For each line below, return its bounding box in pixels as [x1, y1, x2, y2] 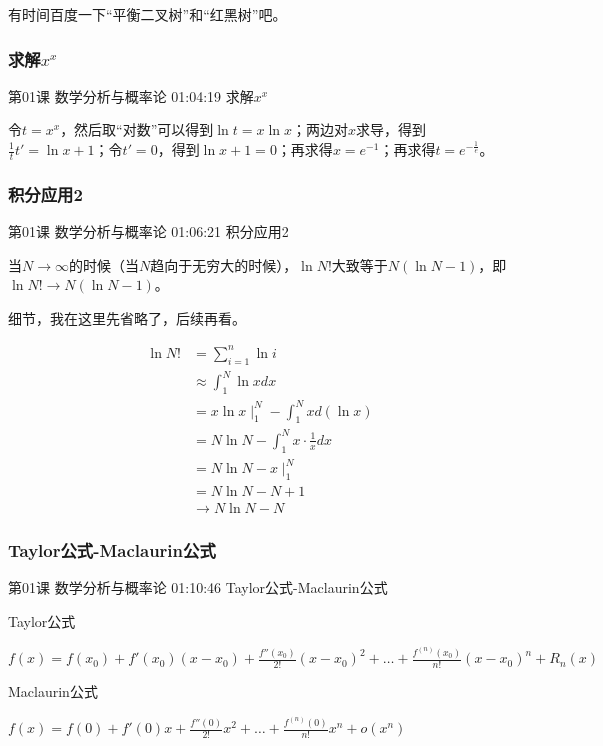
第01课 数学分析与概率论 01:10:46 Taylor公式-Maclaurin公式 [8, 577, 388, 598]
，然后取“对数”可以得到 [60, 119, 214, 140]
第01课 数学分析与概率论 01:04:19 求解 [8, 85, 254, 106]
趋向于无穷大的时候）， [150, 254, 298, 275]
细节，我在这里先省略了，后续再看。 [8, 307, 246, 328]
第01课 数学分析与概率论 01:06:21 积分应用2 [8, 221, 289, 242]
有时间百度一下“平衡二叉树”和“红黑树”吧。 [8, 4, 287, 24]
